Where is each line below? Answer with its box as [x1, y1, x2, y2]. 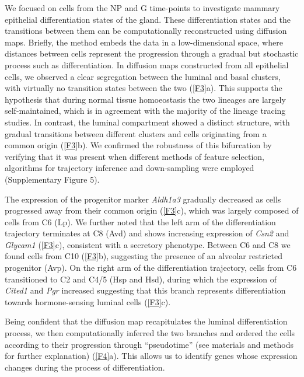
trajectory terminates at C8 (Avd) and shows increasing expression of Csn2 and [5, 227, 289, 239]
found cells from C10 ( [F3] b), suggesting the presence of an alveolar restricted [5, 250, 283, 262]
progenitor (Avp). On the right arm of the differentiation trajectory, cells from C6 [5, 261, 297, 274]
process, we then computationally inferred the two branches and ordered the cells [5, 327, 295, 339]
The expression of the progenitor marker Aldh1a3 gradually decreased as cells [5, 193, 281, 205]
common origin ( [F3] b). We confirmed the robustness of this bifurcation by [5, 139, 272, 151]
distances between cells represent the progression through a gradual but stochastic [5, 47, 299, 60]
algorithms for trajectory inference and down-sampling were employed [5, 162, 254, 174]
